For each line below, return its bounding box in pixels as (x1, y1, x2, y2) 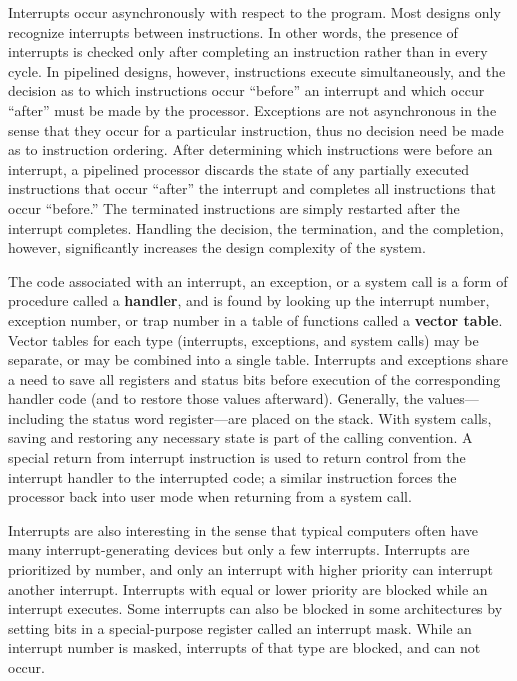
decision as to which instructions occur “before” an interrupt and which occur (8, 80, 485, 101)
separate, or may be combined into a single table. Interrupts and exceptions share (8, 349, 508, 370)
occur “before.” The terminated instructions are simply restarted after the (8, 197, 460, 218)
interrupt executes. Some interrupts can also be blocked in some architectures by (8, 598, 503, 619)
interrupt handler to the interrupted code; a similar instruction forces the (8, 466, 457, 487)
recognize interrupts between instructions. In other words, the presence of (8, 21, 458, 42)
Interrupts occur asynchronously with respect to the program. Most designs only (8, 2, 501, 22)
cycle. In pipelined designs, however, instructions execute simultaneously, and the (8, 60, 506, 81)
